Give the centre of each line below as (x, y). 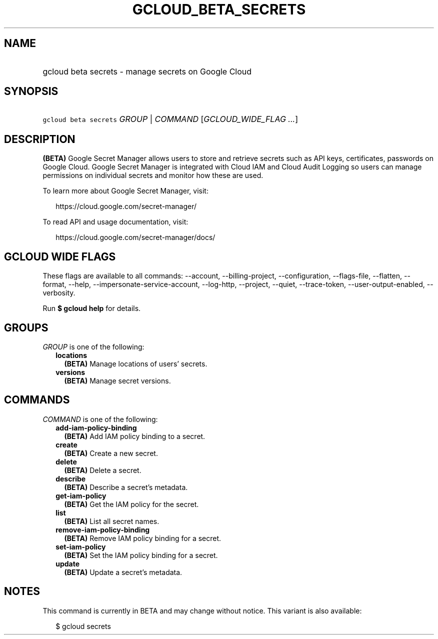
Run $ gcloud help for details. (92, 308)
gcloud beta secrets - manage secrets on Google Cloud (147, 71)
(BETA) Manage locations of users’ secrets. (136, 363)
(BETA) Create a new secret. (111, 453)
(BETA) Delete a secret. (103, 470)
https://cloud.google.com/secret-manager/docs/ (135, 237)
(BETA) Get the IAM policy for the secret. (131, 504)
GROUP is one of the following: (93, 346)
